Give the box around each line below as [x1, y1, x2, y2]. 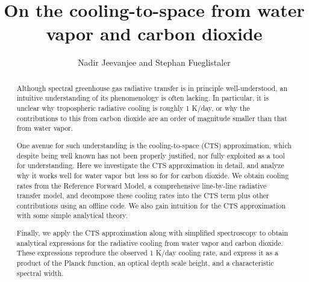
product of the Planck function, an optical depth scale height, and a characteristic [16, 257, 274, 268]
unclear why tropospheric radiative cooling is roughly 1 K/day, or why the [16, 103, 250, 113]
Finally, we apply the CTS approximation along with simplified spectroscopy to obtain [16, 228, 289, 238]
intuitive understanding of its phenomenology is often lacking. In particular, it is [16, 93, 269, 103]
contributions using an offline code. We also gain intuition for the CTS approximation [16, 200, 286, 210]
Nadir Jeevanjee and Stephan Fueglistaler [78, 56, 231, 69]
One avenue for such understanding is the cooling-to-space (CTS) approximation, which [16, 140, 292, 150]
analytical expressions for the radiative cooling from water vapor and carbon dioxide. [16, 237, 283, 248]
